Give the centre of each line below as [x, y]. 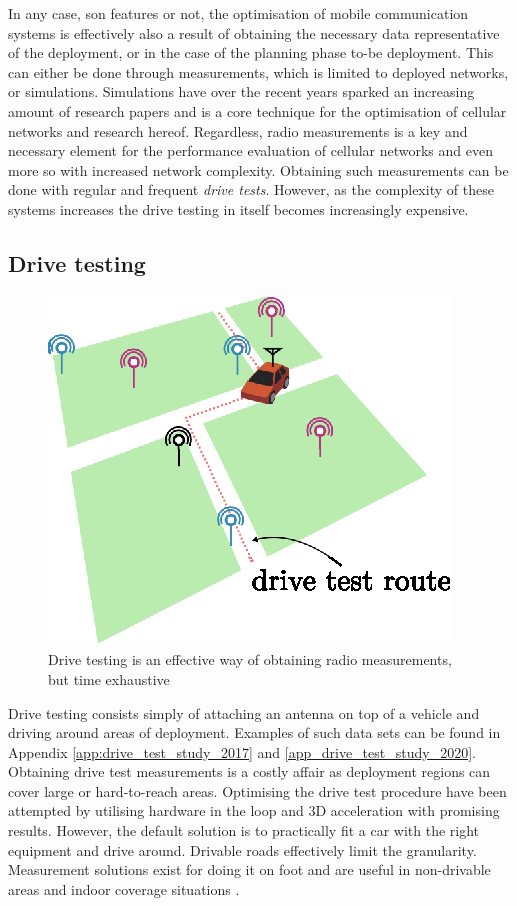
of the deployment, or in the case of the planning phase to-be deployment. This [251, 52]
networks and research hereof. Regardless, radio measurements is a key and [238, 130]
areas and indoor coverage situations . [124, 888]
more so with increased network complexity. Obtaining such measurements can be [258, 169]
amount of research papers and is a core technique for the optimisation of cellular [257, 110]
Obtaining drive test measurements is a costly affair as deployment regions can [249, 771]
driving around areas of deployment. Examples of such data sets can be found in [254, 732]
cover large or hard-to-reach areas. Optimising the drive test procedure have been [257, 790]
